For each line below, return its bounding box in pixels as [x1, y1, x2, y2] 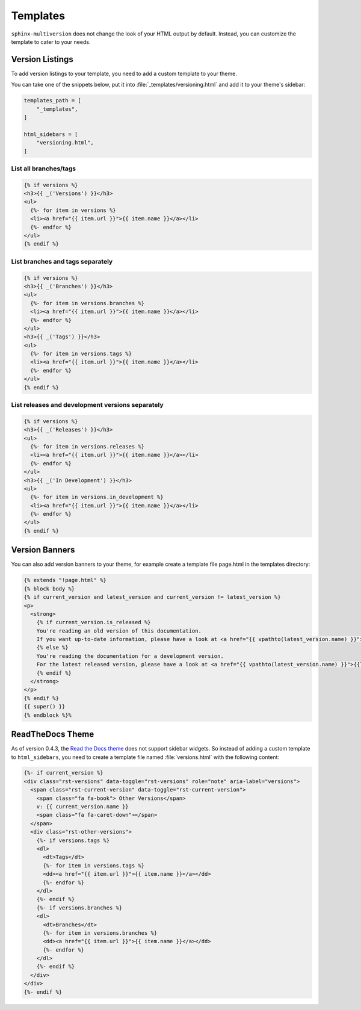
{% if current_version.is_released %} [36, 619, 151, 626]
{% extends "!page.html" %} [23, 577, 106, 584]
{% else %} [36, 644, 69, 651]
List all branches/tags [11, 164, 76, 173]
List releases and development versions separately [11, 401, 164, 409]
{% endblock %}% [23, 711, 72, 719]
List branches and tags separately [11, 257, 113, 265]
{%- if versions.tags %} [36, 837, 110, 844]
